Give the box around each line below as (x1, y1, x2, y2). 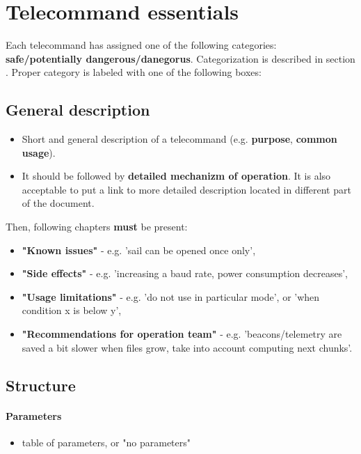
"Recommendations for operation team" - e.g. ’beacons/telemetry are (22, 327, 342, 341)
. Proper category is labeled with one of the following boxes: (6, 65, 262, 79)
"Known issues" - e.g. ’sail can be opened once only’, (22, 242, 256, 257)
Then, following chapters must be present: (6, 219, 188, 234)
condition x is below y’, (22, 303, 122, 318)
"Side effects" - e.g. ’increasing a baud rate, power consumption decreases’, (22, 266, 348, 281)
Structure (6, 374, 76, 396)
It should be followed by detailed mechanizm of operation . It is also (22, 169, 331, 183)
